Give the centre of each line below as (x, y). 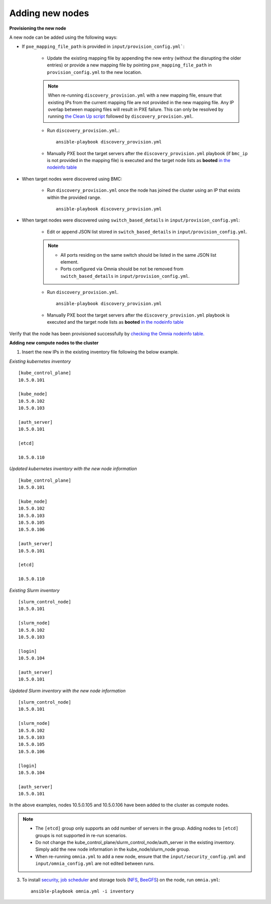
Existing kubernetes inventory (40, 361)
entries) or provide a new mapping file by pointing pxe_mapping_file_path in (129, 65)
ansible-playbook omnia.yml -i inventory (82, 891)
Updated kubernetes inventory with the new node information (73, 469)
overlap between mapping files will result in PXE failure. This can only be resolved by (136, 109)
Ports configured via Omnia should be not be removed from (122, 269)
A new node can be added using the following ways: (63, 37)
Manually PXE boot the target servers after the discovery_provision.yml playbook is (138, 315)
